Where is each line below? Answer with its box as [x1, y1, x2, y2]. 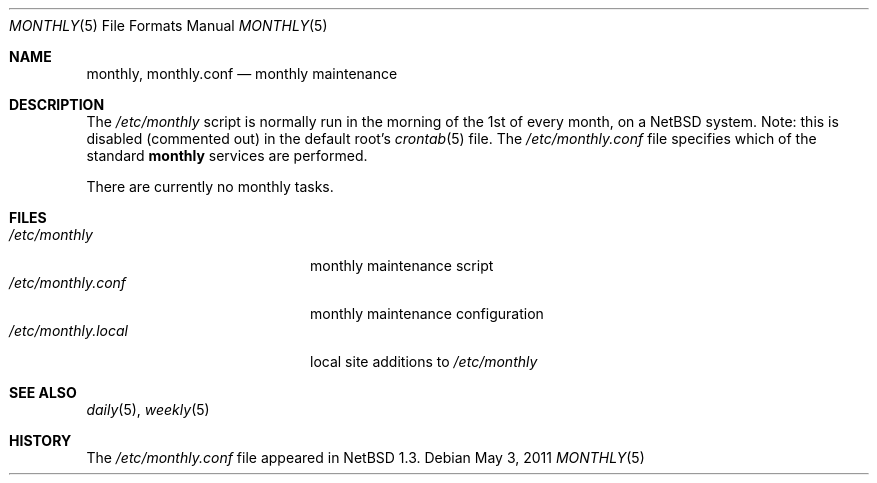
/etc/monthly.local [9, 322, 128, 339]
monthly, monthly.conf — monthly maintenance [86, 65, 398, 82]
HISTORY [9, 432, 72, 449]
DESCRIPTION [9, 96, 105, 113]
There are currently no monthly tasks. [86, 178, 334, 195]
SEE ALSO [9, 384, 77, 401]
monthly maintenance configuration [310, 305, 544, 322]
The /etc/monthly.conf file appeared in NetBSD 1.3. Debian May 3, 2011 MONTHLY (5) [86, 449, 645, 466]
